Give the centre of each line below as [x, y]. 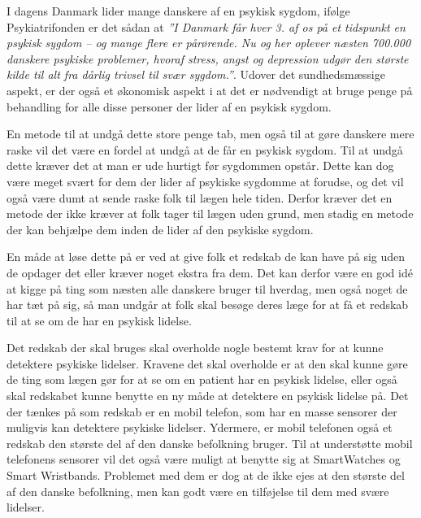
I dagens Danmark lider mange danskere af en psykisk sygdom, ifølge [178, 11]
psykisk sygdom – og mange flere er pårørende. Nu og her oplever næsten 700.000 [209, 43]
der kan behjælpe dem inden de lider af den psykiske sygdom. [160, 229]
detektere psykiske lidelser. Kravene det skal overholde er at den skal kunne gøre [207, 363]
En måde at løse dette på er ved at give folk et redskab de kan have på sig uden [206, 257]
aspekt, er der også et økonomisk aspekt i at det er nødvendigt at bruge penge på [210, 90]
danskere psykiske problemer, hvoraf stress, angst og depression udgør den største [208, 58]
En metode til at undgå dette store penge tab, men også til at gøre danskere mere [210, 134]
